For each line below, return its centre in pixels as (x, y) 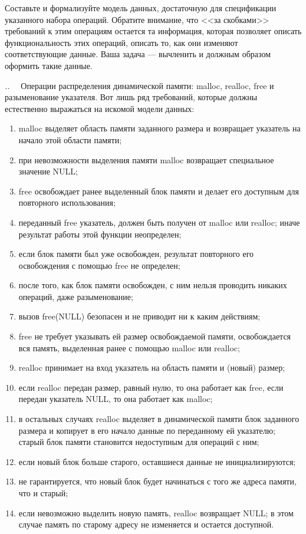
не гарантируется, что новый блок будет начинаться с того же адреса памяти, (157, 481)
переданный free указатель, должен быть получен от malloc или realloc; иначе (159, 222)
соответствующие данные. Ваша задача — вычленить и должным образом (138, 54)
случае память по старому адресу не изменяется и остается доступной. (146, 524)
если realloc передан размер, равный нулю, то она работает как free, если (151, 387)
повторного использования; (67, 202)
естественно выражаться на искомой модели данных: (100, 108)
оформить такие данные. (49, 65)
